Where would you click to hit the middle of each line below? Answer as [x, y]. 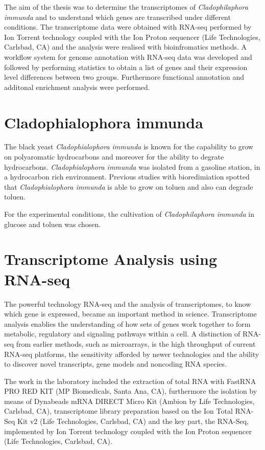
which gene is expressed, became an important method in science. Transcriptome [130, 314]
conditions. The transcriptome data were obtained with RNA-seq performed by [128, 27]
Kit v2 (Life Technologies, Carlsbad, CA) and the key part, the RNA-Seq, [133, 421]
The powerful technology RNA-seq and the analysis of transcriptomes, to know [128, 303]
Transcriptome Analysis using [111, 259]
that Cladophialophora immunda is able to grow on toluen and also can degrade [129, 186]
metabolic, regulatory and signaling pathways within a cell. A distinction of [122, 334]
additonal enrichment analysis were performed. [77, 87]
